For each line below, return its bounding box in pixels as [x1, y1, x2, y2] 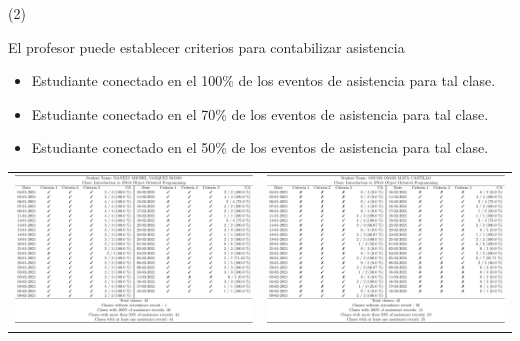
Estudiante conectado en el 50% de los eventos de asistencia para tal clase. [31, 137, 489, 158]
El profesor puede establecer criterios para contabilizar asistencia [8, 36, 405, 57]
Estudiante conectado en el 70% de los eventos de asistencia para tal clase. [31, 103, 489, 124]
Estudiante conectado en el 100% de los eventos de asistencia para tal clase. [31, 70, 496, 91]
